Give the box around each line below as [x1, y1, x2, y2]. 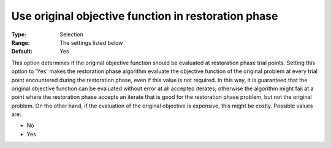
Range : [11, 39, 30, 46]
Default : [11, 48, 33, 55]
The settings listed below [59, 39, 123, 46]
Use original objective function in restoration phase [11, 9, 278, 23]
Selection [59, 31, 84, 38]
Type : [11, 31, 27, 38]
